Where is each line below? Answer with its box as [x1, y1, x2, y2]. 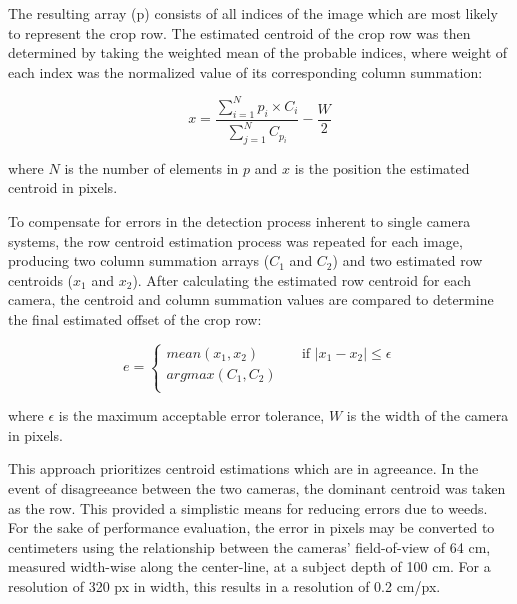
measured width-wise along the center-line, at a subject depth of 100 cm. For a [8, 556, 491, 577]
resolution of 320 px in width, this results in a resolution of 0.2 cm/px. [8, 575, 441, 596]
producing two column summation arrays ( [8, 250, 270, 271]
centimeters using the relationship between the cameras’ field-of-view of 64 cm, [8, 536, 491, 557]
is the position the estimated [294, 157, 470, 178]
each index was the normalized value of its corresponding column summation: [8, 61, 483, 82]
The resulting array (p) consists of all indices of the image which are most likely [8, 3, 498, 23]
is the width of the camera [346, 405, 509, 426]
